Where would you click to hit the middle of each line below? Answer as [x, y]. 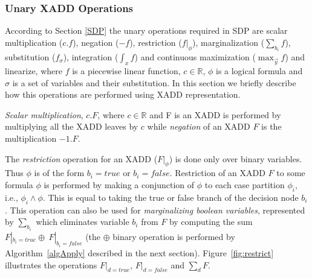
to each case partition [245, 185]
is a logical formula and [259, 71]
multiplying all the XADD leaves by [72, 126]
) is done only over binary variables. [236, 158]
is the [271, 126]
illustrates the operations [51, 264]
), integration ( [91, 57]
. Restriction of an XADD [217, 173]
